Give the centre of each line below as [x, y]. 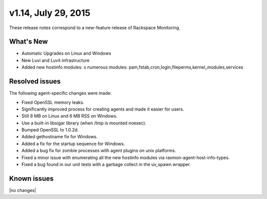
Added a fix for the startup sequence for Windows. [73, 144]
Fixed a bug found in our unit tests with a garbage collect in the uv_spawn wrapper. [106, 164]
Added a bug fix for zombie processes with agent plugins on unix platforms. [99, 151]
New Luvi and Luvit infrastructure [56, 60]
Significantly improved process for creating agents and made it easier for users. [103, 109]
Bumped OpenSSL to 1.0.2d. [50, 130]
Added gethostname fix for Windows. [60, 137]
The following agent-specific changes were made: [60, 93]
